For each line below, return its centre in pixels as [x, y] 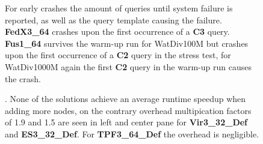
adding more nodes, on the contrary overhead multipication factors [128, 110]
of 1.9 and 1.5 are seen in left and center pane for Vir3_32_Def [126, 122]
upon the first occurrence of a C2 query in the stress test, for [118, 55]
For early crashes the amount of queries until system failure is [119, 8]
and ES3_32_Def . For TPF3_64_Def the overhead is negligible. [132, 133]
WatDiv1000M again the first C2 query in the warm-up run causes [128, 66]
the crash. [23, 78]
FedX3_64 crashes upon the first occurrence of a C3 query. [117, 31]
